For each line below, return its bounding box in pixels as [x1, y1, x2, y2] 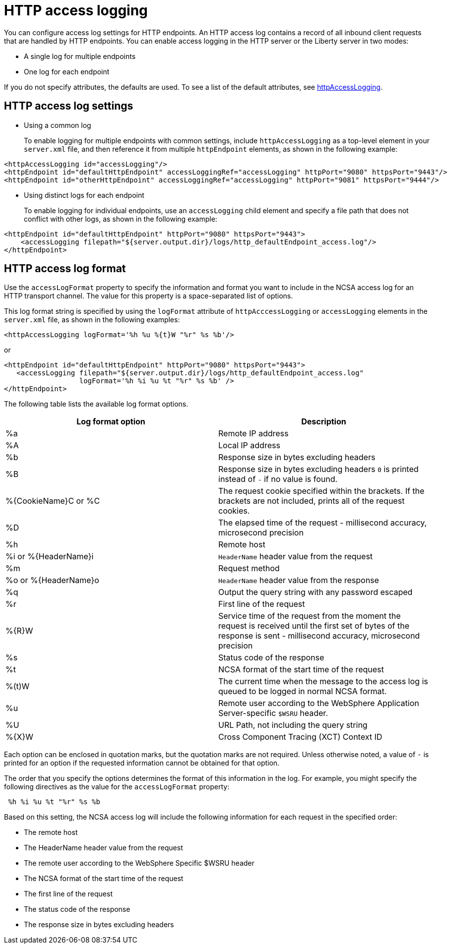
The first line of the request [24, 889, 113, 898]
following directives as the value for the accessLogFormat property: [4, 782, 230, 791]
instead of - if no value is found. [218, 474, 338, 484]
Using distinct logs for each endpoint [24, 190, 144, 199]
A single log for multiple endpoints [24, 52, 136, 60]
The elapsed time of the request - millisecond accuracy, [218, 518, 427, 528]
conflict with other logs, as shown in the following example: [24, 214, 217, 223]
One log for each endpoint [24, 67, 110, 76]
